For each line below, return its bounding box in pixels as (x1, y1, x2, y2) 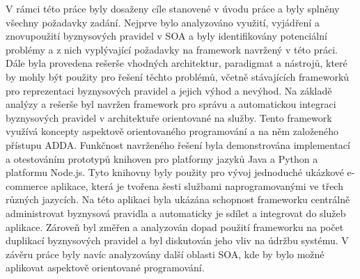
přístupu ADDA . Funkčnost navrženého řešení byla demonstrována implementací (6, 137, 350, 152)
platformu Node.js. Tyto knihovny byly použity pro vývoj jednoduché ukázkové (6, 165, 344, 180)
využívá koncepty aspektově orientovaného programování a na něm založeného (6, 124, 339, 138)
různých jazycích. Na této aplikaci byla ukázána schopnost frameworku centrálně (6, 192, 350, 207)
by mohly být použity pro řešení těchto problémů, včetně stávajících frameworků (6, 69, 350, 83)
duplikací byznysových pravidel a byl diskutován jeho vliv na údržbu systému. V (6, 233, 349, 248)
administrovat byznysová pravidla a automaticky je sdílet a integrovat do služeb (6, 205, 346, 220)
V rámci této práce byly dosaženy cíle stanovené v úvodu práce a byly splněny (6, 1, 340, 15)
